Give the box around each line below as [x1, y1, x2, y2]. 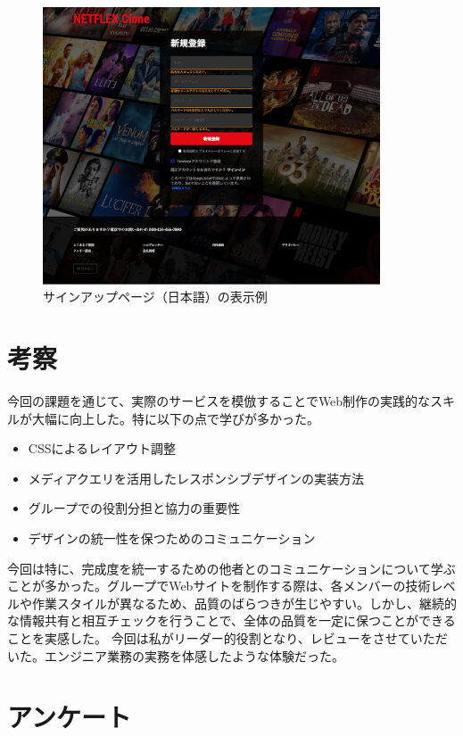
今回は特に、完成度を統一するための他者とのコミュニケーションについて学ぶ [7, 558, 456, 577]
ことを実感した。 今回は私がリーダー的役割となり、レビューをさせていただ [7, 629, 448, 647]
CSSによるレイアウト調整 [28, 439, 177, 458]
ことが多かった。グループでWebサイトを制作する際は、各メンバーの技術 [7, 576, 431, 595]
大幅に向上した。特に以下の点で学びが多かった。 [31, 409, 319, 427]
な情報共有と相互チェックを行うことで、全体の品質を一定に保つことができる [7, 611, 456, 630]
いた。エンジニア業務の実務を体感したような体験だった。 [7, 646, 344, 665]
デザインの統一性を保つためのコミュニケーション [28, 529, 316, 548]
